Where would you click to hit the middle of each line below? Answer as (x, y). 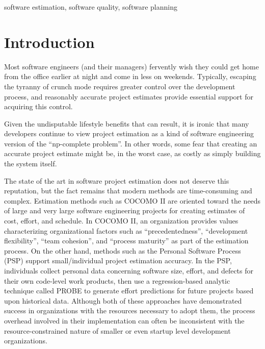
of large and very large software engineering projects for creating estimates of (125, 210)
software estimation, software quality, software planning (91, 7)
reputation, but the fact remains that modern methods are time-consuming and (128, 191)
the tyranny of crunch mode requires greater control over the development (120, 86)
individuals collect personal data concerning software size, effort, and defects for (129, 270)
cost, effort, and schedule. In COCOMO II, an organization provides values (121, 221)
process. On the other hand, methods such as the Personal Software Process (123, 250)
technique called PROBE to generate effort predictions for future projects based (129, 291)
